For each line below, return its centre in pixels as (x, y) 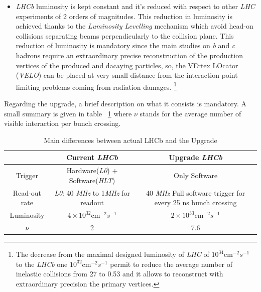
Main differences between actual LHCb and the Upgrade (130, 140)
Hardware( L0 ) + (92, 170)
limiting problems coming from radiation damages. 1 (96, 86)
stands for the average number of (190, 113)
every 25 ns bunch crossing (195, 202)
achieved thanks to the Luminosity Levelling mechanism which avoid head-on (135, 26)
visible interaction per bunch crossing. (62, 123)
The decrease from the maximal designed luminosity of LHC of (112, 254)
